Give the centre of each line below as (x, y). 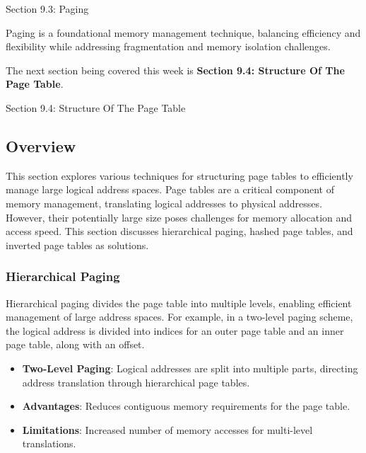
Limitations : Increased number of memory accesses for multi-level (167, 429)
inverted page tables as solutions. (77, 245)
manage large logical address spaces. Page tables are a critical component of (170, 189)
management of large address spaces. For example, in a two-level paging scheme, (179, 317)
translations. (49, 443)
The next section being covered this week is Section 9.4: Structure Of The (175, 70)
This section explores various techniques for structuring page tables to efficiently (179, 175)
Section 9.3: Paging (47, 8)
